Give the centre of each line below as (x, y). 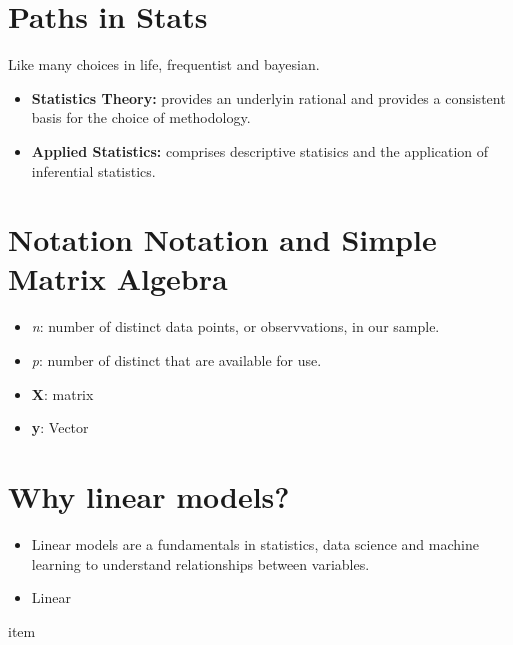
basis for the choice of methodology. (141, 117)
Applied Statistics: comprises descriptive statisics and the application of (260, 150)
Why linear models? (149, 495)
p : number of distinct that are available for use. (176, 360)
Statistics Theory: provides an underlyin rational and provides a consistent (268, 97)
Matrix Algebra (118, 278)
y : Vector (60, 427)
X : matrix (62, 393)
